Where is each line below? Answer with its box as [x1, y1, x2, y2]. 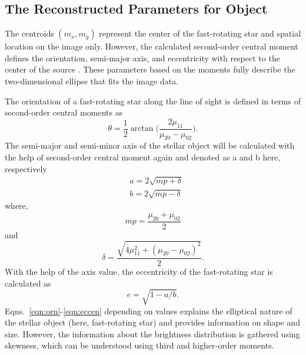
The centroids [5, 27, 54, 40]
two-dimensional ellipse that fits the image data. [5, 74, 178, 87]
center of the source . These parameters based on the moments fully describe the [5, 63, 295, 75]
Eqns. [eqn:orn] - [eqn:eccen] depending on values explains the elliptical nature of [5, 304, 292, 317]
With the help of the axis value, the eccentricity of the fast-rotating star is [5, 265, 273, 277]
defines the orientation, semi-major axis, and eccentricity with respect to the [5, 51, 280, 64]
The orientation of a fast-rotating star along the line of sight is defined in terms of [5, 94, 301, 107]
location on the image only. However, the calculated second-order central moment [5, 40, 298, 52]
